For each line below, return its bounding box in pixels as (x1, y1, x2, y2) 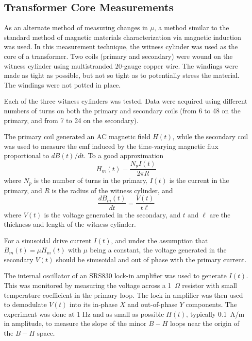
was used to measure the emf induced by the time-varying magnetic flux (4, 141, 218, 151)
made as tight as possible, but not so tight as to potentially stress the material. (4, 70, 240, 80)
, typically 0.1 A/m (186, 308, 245, 319)
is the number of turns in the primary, (34, 175, 148, 185)
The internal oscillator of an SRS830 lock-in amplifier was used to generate (4, 270, 227, 281)
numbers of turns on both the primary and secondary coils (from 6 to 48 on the (4, 105, 241, 115)
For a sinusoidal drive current (4, 235, 92, 245)
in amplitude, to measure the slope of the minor (4, 318, 147, 328)
